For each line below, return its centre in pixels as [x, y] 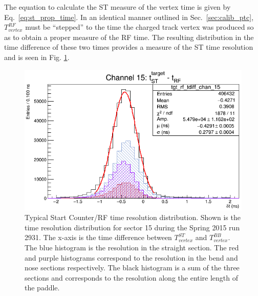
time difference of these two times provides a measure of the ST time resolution [129, 47]
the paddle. [42, 288]
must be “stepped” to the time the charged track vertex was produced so [139, 27]
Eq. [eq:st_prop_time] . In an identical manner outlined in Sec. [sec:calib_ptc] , [129, 17]
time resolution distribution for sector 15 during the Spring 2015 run [132, 227]
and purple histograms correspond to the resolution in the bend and [131, 257]
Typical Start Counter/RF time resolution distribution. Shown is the [133, 217]
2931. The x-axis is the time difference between [98, 237]
